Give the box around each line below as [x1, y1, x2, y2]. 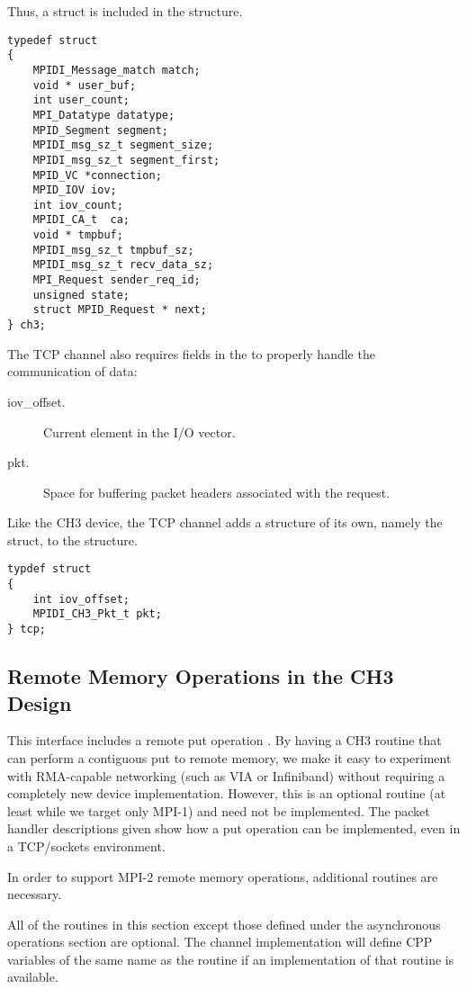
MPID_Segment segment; [32, 123, 168, 137]
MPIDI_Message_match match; [32, 63, 201, 76]
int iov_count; [32, 198, 123, 211]
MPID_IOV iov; [32, 184, 117, 197]
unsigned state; [32, 288, 130, 301]
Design [7, 688, 72, 716]
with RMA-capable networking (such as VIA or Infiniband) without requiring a [7, 766, 445, 785]
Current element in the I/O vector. [43, 422, 236, 441]
